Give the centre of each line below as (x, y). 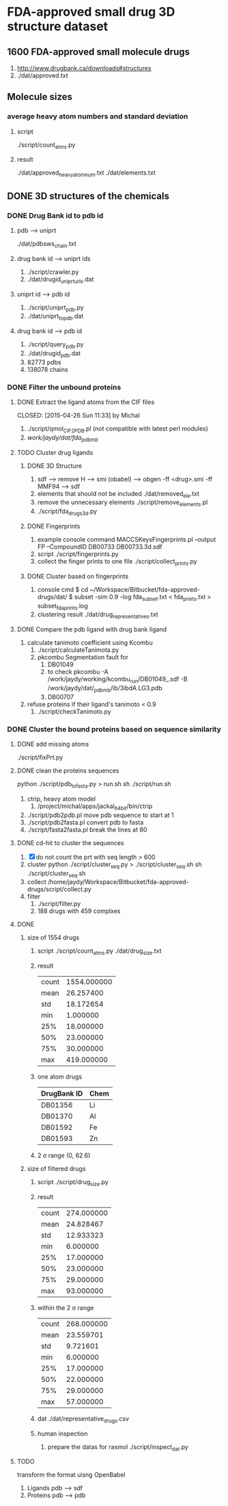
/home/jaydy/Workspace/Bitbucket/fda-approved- (118, 882)
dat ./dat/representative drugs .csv (83, 1419)
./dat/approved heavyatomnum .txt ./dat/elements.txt (86, 174)
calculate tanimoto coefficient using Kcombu (90, 643)
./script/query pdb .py (55, 345)
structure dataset (58, 26)
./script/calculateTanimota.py (78, 650)
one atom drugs (60, 1077)
